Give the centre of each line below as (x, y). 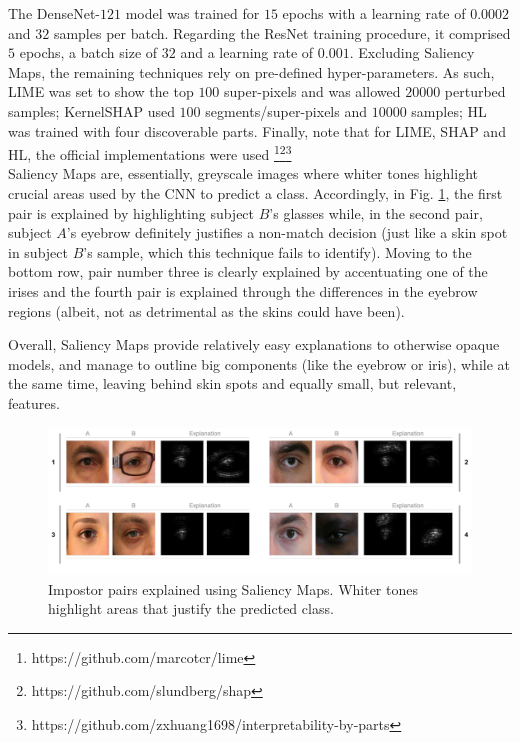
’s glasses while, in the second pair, (376, 212)
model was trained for (192, 13)
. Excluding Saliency (412, 52)
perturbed (475, 91)
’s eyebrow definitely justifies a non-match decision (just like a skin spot (287, 232)
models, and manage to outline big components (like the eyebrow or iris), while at (259, 363)
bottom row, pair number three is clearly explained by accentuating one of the (248, 271)
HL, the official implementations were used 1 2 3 (150, 152)
